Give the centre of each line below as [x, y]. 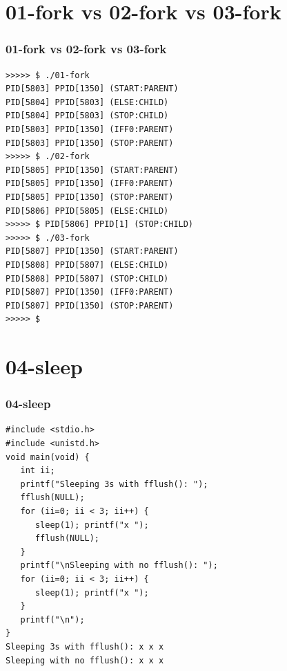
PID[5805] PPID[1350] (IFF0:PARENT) [90, 184]
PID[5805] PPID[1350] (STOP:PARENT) [90, 197]
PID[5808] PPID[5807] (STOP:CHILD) [87, 278]
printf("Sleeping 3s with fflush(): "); [114, 484]
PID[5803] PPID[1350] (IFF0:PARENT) [90, 129]
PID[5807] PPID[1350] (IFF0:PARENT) [90, 292]
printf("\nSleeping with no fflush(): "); [119, 566]
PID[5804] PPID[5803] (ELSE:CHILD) [87, 102]
